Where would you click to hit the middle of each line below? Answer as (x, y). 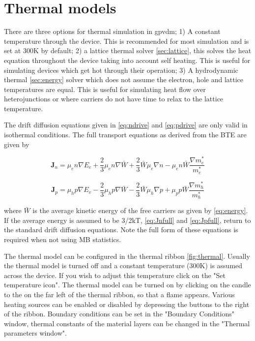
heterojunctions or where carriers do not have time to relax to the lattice (114, 99)
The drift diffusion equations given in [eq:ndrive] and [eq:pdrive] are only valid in (126, 125)
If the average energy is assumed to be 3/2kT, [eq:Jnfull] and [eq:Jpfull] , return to (127, 220)
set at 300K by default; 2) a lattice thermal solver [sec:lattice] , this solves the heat (128, 50)
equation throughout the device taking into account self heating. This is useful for (127, 60)
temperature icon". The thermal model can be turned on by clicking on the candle (127, 285)
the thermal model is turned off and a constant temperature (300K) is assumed (123, 265)
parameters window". (35, 333)
